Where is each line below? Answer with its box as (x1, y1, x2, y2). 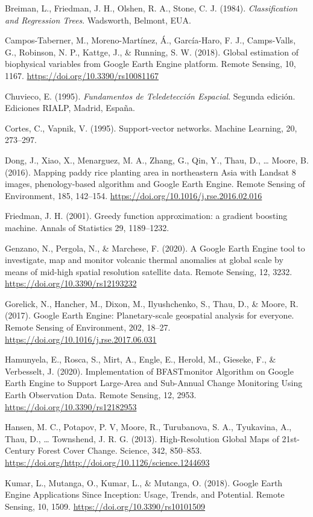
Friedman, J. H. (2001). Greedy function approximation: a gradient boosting (5, 209, 288, 222)
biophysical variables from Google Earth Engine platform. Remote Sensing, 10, (5, 57, 296, 70)
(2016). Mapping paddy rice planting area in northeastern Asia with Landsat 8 (5, 165, 296, 178)
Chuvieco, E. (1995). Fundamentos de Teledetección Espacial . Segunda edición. (5, 89, 296, 102)
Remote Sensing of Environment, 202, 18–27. (5, 321, 171, 334)
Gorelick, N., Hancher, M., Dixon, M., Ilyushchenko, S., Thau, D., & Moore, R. (5, 297, 299, 309)
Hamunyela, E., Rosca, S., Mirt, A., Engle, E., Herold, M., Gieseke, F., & (5, 353, 276, 366)
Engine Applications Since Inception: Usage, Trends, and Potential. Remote (5, 488, 285, 501)
